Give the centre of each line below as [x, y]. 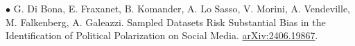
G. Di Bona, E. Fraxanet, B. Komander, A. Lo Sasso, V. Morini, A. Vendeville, [182, 8]
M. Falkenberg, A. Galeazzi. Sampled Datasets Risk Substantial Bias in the [166, 22]
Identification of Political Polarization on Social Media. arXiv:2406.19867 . [162, 35]
